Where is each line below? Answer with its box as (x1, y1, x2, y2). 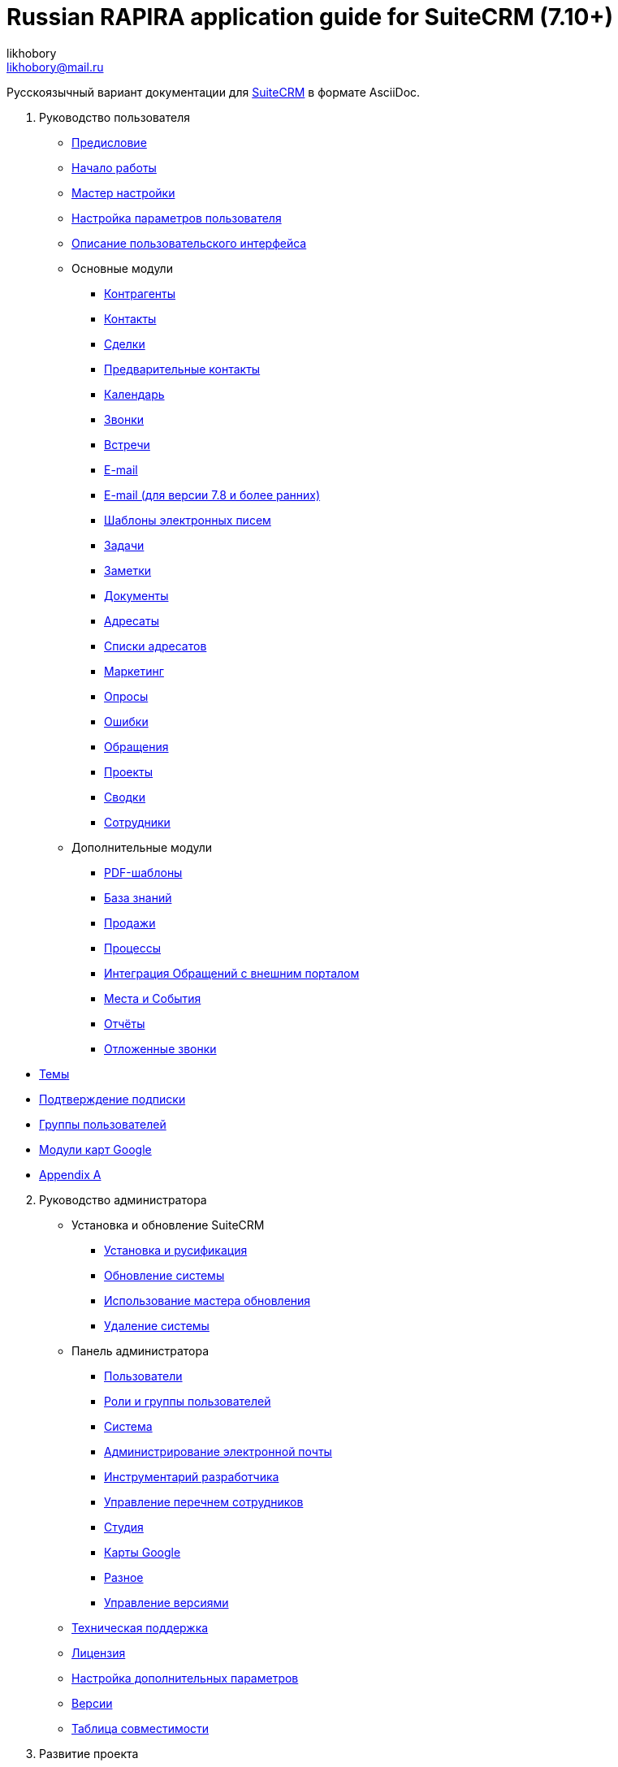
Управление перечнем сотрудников (104, 1494, 304, 1509)
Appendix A (39, 1167, 102, 1182)
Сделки (104, 336, 145, 351)
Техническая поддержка (71, 1620, 209, 1635)
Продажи (104, 915, 156, 930)
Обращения (104, 739, 169, 754)
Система (104, 1419, 153, 1433)
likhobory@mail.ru (6, 59, 104, 74)
